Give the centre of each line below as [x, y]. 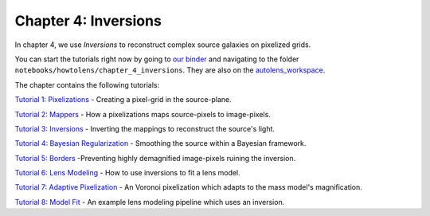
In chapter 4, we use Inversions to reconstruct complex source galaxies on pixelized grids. [163, 45]
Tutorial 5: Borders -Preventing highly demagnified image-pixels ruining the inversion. [155, 158]
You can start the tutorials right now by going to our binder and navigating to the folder [157, 59]
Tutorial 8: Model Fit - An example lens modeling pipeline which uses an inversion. [150, 202]
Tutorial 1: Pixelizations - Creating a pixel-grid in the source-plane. [123, 100]
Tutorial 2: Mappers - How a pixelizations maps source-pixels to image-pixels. [143, 114]
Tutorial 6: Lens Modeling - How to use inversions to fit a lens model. [127, 173]
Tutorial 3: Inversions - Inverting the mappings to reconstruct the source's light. [145, 128]
